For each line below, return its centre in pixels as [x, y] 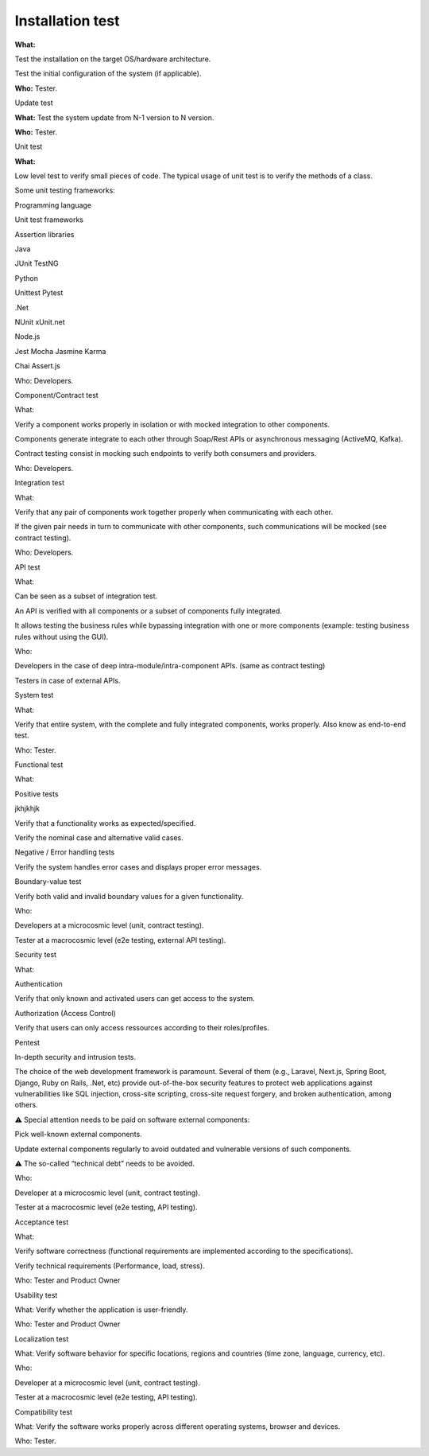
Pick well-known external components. [78, 1135]
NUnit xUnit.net [40, 321]
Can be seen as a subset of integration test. [86, 596]
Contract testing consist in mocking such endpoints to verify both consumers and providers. [166, 454]
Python [27, 278]
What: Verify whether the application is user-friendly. [101, 1310]
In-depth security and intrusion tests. [75, 1057]
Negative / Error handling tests [65, 852]
